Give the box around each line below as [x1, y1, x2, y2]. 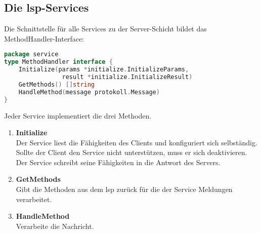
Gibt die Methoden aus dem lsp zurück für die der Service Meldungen [16, 184, 233, 195]
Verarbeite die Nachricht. [16, 220, 94, 231]
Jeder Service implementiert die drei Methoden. [4, 110, 152, 121]
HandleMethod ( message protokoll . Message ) [18, 88, 160, 96]
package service [4, 51, 59, 58]
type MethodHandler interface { [4, 58, 113, 66]
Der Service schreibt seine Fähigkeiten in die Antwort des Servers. [16, 157, 221, 167]
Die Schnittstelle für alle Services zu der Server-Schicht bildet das [4, 23, 207, 34]
